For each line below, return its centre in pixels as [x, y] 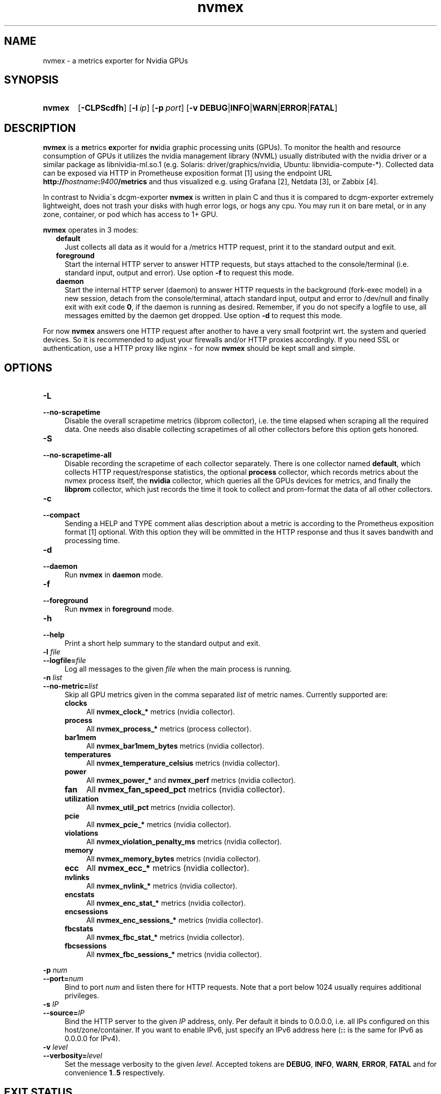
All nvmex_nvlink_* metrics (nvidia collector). [162, 886]
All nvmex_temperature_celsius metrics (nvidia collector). [183, 763]
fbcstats [79, 929]
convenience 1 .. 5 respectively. [115, 1073]
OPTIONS [28, 368]
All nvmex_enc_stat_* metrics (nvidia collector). [166, 903]
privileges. [82, 996]
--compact [61, 515]
